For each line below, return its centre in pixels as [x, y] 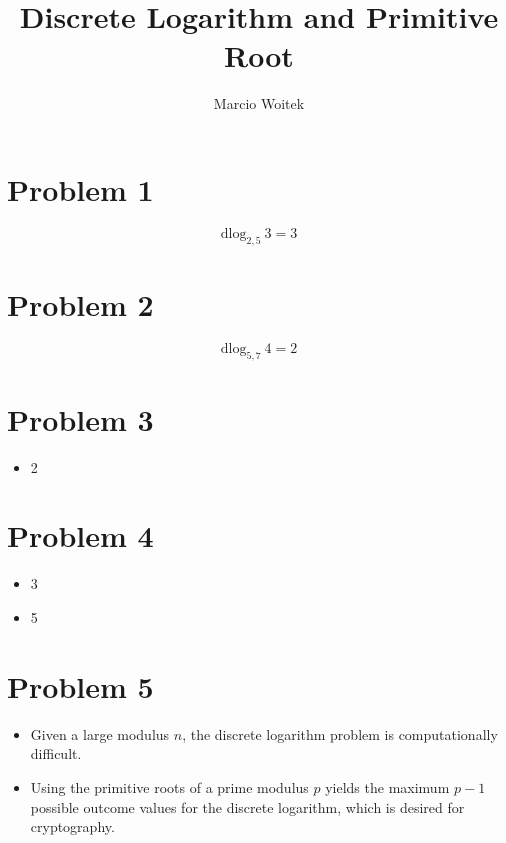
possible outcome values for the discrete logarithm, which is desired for [247, 806]
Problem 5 [80, 685]
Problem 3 [80, 418]
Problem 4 [80, 535]
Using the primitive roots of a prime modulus [169, 786]
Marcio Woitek [259, 103]
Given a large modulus [100, 733]
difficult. [56, 753]
